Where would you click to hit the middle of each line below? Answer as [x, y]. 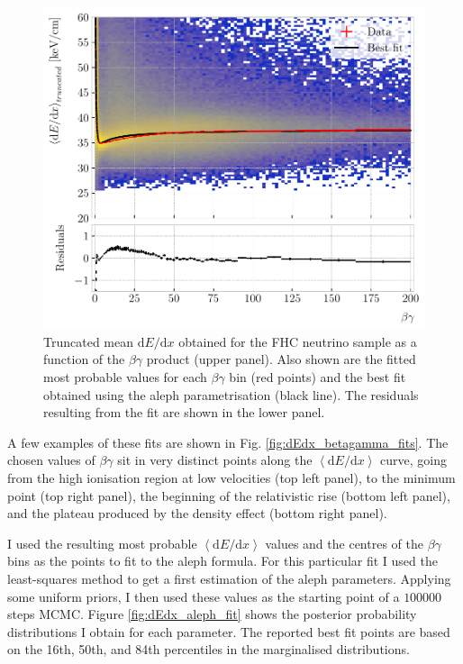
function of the [84, 359]
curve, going [414, 460]
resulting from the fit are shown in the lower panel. [184, 412]
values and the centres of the [344, 543]
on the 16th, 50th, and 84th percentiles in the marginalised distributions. [209, 649]
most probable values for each [125, 376]
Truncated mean [88, 341]
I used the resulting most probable [102, 543]
